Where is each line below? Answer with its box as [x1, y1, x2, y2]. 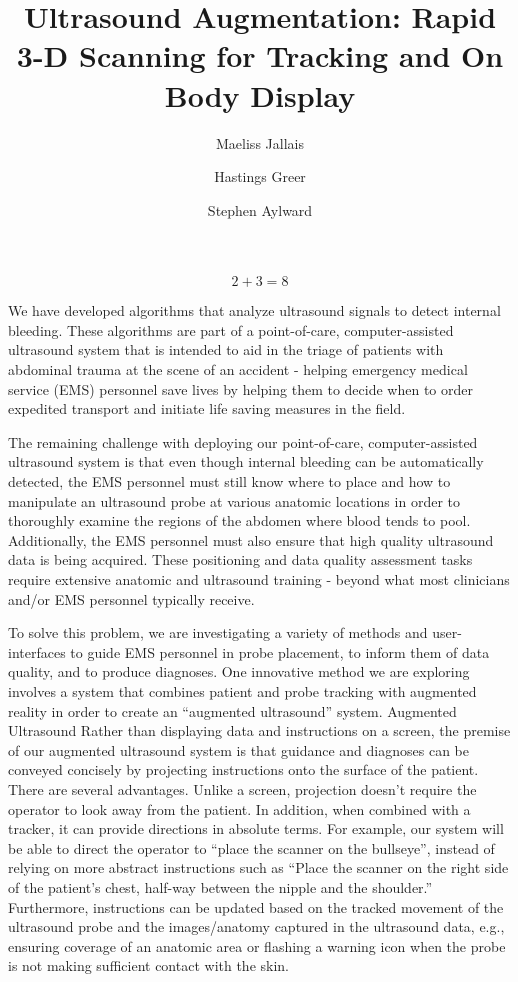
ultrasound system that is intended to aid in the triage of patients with [8, 339, 444, 360]
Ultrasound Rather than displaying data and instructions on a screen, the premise [8, 720, 511, 741]
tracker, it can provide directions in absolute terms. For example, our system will [8, 818, 504, 839]
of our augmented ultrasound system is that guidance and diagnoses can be [8, 739, 469, 760]
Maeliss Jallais [216, 132, 304, 153]
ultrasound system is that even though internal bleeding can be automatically [8, 451, 484, 472]
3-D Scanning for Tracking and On [16, 35, 504, 76]
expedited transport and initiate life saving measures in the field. [8, 398, 406, 419]
